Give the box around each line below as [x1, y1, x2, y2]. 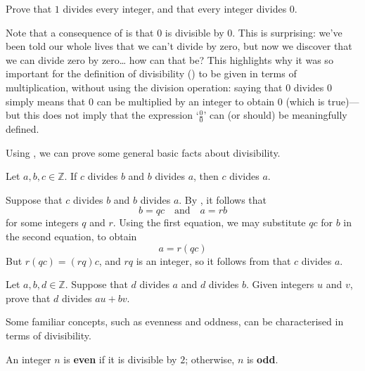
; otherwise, [185, 351, 235, 366]
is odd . [246, 351, 278, 366]
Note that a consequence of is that [6, 25, 154, 39]
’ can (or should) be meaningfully [203, 108, 347, 122]
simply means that [6, 93, 86, 108]
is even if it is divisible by [63, 351, 177, 366]
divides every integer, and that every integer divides [63, 1, 287, 15]
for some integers [6, 215, 79, 230]
